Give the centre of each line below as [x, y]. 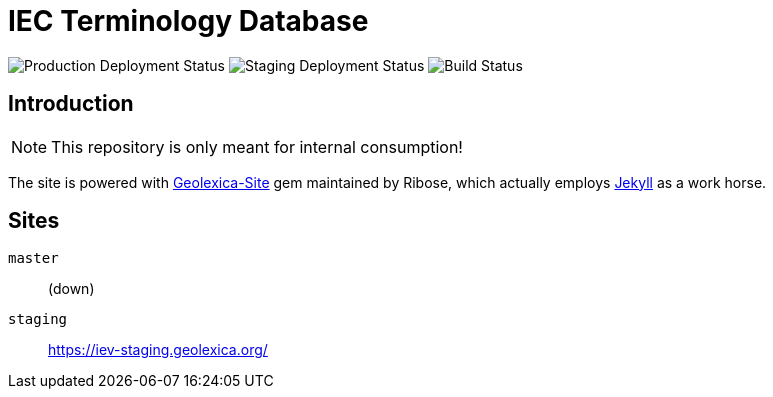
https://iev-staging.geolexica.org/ [158, 350]
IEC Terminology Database [188, 21]
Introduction [71, 104]
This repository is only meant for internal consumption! [257, 146]
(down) [71, 289]
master [33, 258]
